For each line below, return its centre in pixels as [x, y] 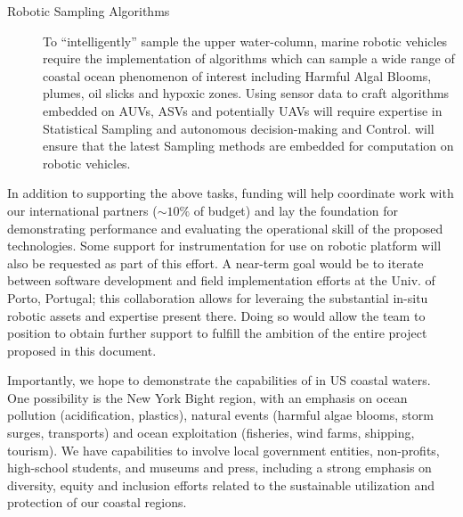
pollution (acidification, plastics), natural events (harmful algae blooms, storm [220, 415]
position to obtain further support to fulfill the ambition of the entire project [217, 333]
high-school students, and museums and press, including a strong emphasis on [219, 468]
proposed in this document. [82, 350]
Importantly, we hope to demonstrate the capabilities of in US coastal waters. [219, 380]
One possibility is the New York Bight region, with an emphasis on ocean [207, 397]
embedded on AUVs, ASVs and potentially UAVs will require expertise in [243, 110]
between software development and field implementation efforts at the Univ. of [221, 280]
